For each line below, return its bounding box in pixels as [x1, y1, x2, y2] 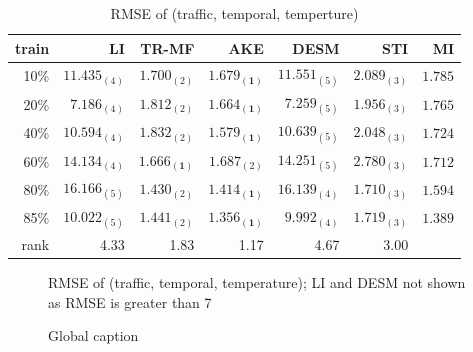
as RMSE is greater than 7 [48, 291, 212, 312]
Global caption [48, 325, 139, 346]
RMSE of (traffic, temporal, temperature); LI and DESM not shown [48, 272, 466, 293]
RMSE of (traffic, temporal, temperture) [110, 3, 359, 23]
